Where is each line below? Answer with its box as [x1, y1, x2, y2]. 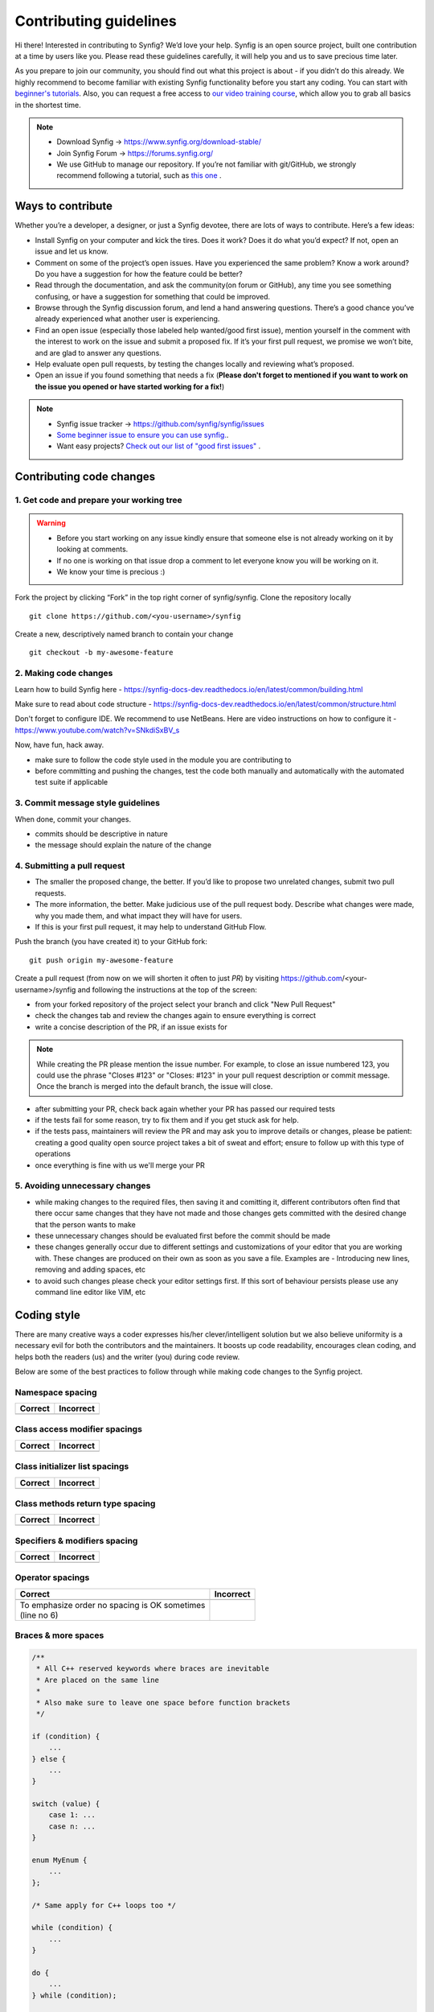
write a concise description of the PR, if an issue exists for [35, 1022, 228, 1032]
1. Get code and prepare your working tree [14, 495, 182, 506]
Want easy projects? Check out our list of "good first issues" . [56, 441, 261, 451]
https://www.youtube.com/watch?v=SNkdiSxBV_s [14, 725, 180, 735]
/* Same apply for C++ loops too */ [31, 1900, 177, 1910]
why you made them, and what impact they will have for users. [35, 910, 243, 921]
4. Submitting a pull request [14, 860, 125, 872]
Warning [36, 518, 66, 528]
